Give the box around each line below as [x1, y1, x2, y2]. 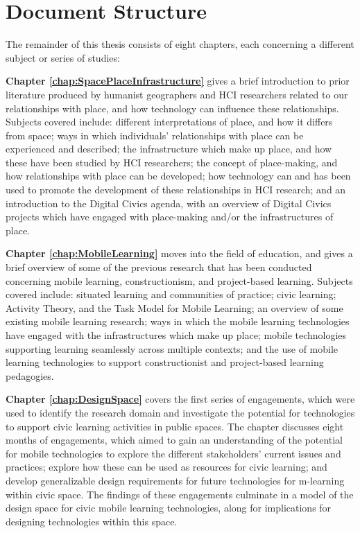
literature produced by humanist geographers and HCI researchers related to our [6, 87, 348, 101]
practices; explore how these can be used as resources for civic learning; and [6, 460, 327, 474]
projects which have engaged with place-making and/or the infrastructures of [6, 209, 334, 224]
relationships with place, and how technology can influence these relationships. [6, 101, 339, 115]
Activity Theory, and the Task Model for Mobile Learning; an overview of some [6, 300, 343, 315]
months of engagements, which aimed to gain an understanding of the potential [6, 432, 343, 447]
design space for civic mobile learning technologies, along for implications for [6, 500, 332, 515]
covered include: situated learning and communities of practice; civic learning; [6, 287, 336, 302]
